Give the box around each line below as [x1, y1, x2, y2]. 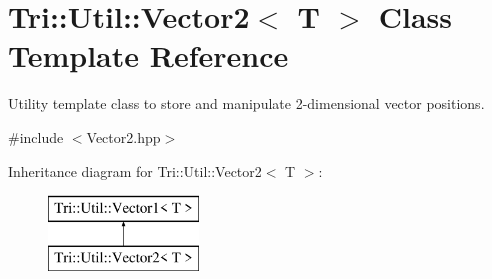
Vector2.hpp [86, 126, 161, 147]
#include [8, 126, 64, 147]
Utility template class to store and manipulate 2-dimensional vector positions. [8, 93, 485, 114]
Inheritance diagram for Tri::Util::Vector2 [8, 160, 262, 181]
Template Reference [8, 35, 289, 76]
